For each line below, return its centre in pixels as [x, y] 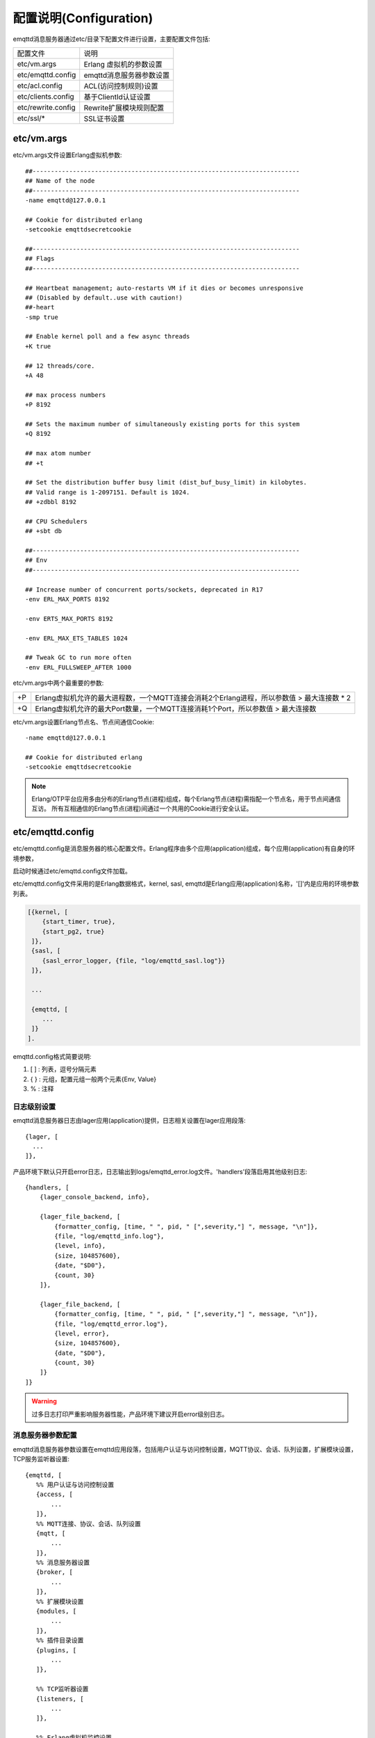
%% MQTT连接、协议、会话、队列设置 [89, 1524]
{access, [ [54, 1494]
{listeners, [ [60, 1699]
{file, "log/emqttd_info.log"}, [109, 1236]
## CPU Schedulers [57, 521]
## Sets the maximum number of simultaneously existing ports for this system [162, 424]
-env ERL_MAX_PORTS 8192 [67, 599]
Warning [44, 1402]
